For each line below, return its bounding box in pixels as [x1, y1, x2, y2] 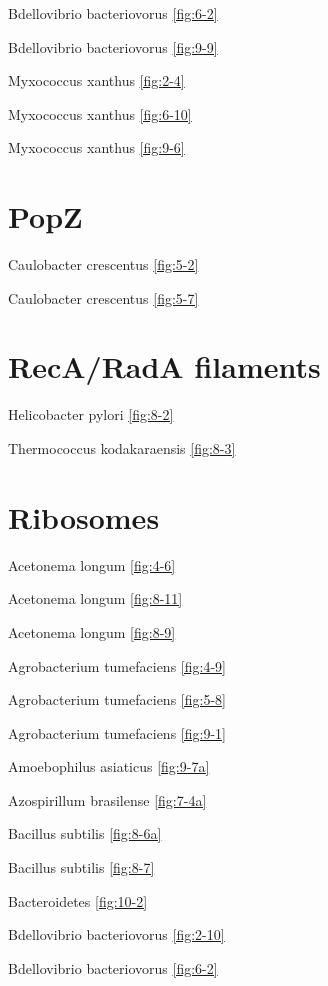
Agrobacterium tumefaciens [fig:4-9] [8, 655, 226, 676]
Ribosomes [8, 496, 160, 537]
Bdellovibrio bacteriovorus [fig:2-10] [8, 924, 225, 945]
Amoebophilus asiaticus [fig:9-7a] [8, 756, 210, 777]
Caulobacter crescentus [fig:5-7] [8, 287, 199, 308]
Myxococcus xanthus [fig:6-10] [8, 103, 192, 124]
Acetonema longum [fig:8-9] [8, 621, 176, 642]
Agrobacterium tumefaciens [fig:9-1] [8, 722, 226, 743]
